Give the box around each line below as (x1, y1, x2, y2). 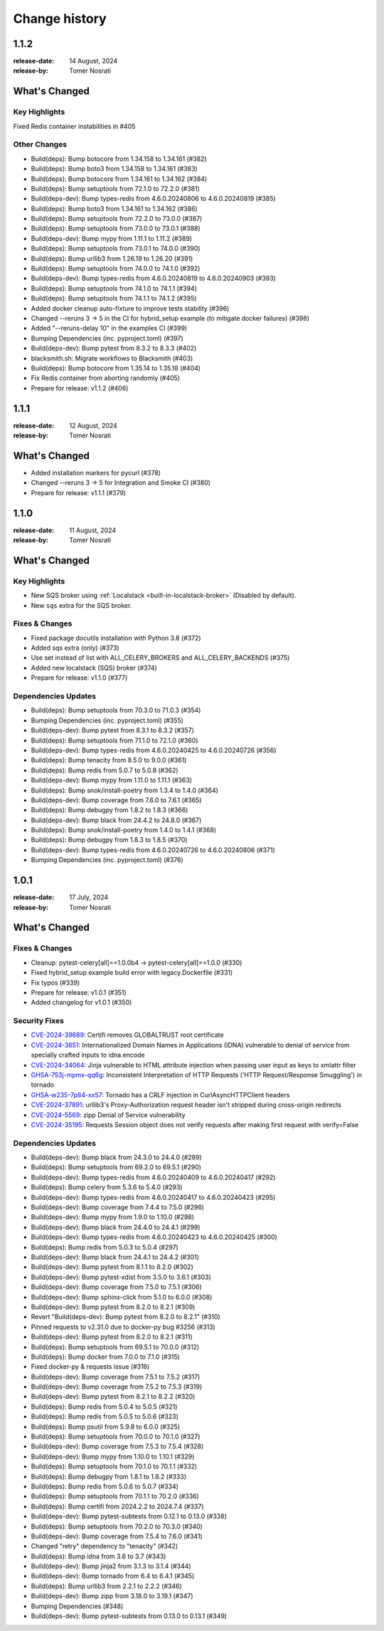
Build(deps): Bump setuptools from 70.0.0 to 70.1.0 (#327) (31, 1432, 201, 1441)
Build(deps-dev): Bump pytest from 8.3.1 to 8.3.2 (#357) (31, 726, 195, 735)
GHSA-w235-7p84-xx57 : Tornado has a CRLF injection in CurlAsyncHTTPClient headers (31, 1090, 290, 1099)
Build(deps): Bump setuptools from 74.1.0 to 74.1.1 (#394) (31, 284, 198, 292)
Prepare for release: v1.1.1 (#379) (31, 488, 127, 497)
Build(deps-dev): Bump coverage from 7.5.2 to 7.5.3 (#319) (31, 1382, 203, 1391)
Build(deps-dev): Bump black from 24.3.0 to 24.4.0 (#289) (31, 1153, 202, 1161)
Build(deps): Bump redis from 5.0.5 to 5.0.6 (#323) (31, 1412, 179, 1421)
